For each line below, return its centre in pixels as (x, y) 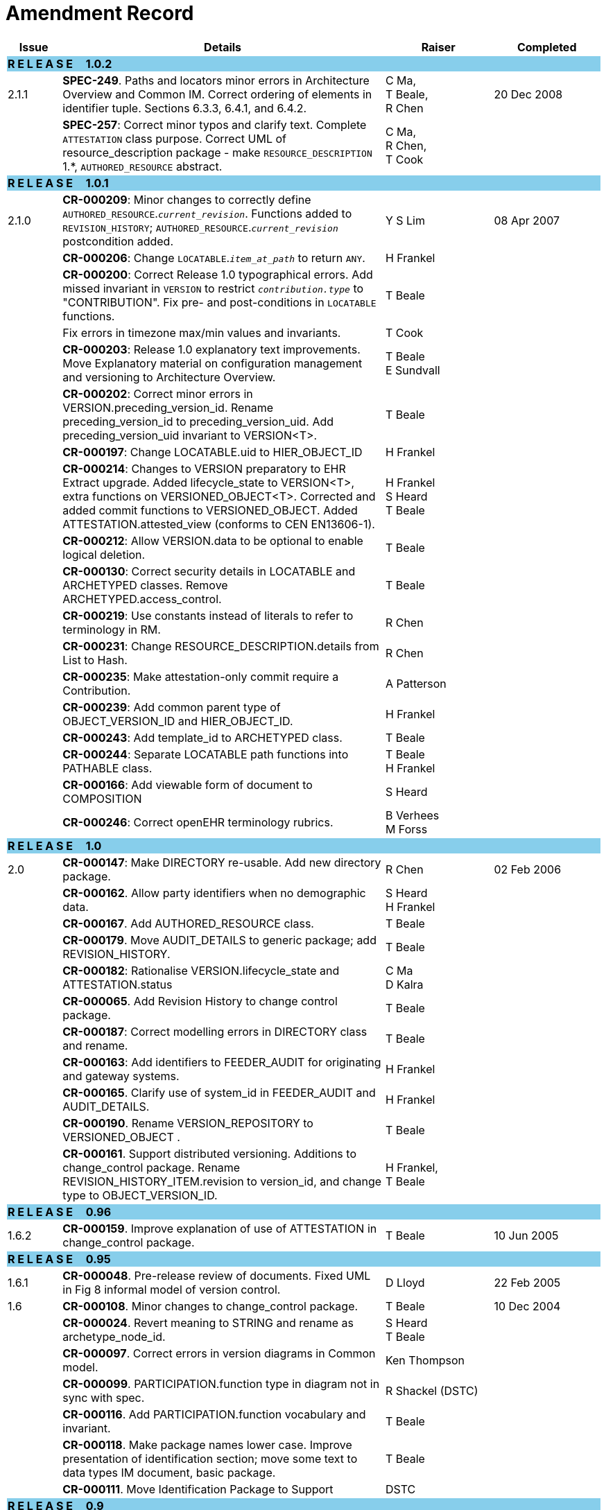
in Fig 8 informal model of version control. (172, 1289)
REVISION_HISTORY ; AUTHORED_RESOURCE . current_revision (200, 227)
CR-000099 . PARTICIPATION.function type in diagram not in (221, 1383)
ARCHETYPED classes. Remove (145, 585)
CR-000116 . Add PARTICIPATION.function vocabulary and (214, 1414)
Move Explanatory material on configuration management (213, 363)
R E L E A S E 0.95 (59, 1259)
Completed (547, 47)
